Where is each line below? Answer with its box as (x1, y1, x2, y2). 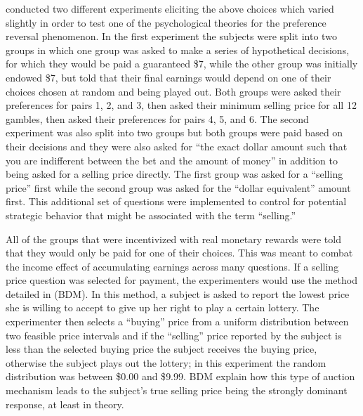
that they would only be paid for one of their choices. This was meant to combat (6, 245, 353, 260)
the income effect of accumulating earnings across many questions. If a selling (6, 259, 339, 273)
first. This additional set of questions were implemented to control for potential (6, 194, 347, 209)
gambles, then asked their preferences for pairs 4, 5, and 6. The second (6, 111, 309, 126)
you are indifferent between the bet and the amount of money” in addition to (6, 152, 338, 167)
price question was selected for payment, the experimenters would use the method (6, 273, 357, 287)
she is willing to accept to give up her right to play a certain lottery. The (6, 300, 319, 315)
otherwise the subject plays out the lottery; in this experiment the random (6, 355, 326, 370)
